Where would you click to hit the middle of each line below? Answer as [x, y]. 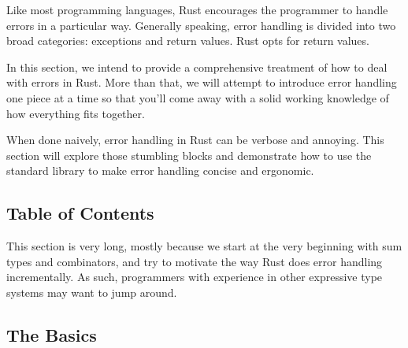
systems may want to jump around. [92, 292]
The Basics [52, 334]
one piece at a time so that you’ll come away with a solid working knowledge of [198, 97]
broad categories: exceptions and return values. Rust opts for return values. [188, 41]
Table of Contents [80, 213]
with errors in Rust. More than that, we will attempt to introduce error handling [202, 82]
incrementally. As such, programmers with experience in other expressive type [195, 277]
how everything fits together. [76, 113]
